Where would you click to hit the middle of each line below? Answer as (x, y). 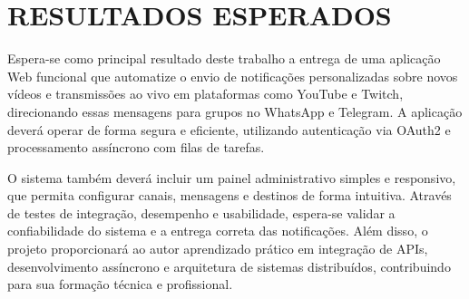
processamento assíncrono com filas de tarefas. (136, 147)
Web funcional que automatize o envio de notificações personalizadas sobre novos (233, 76)
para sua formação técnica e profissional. (120, 284)
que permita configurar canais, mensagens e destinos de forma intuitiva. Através (230, 195)
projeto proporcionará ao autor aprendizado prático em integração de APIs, (218, 249)
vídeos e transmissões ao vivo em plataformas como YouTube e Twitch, (205, 94)
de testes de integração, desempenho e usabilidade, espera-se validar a (201, 212)
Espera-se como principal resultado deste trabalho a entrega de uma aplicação (224, 58)
